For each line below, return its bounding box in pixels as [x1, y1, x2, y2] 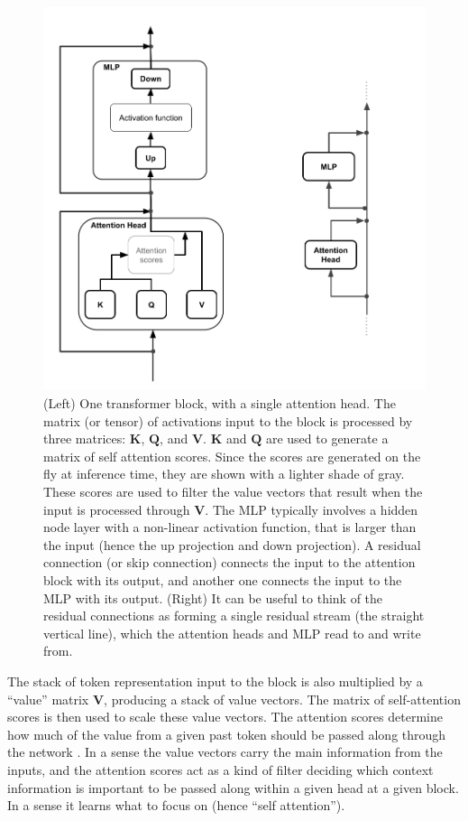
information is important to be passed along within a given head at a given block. [7, 778, 459, 797]
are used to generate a [265, 429, 389, 448]
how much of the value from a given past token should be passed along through [7, 724, 446, 743]
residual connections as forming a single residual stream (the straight [43, 606, 425, 625]
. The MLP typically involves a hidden [205, 499, 418, 518]
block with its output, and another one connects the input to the [43, 570, 402, 589]
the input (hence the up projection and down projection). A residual [43, 535, 421, 554]
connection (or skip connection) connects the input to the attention [43, 553, 416, 572]
